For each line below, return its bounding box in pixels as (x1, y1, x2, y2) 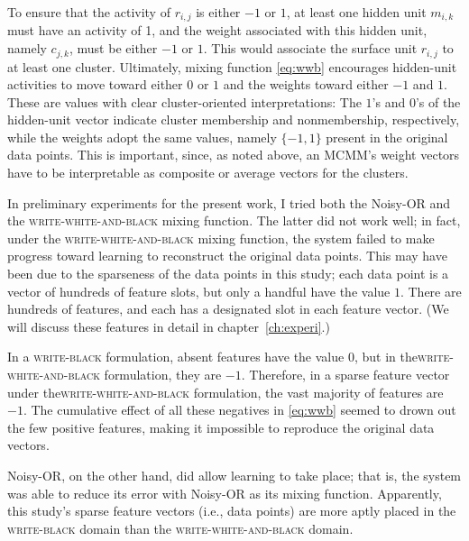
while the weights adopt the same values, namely (7, 127, 277, 146)
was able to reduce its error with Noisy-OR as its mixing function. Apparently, (7, 483, 442, 502)
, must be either (69, 39, 158, 58)
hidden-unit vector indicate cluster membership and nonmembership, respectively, (7, 110, 460, 129)
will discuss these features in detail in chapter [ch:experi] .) (7, 316, 330, 335)
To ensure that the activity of (7, 3, 170, 21)
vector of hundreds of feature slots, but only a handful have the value (7, 281, 391, 300)
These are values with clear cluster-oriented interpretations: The (7, 92, 362, 111)
